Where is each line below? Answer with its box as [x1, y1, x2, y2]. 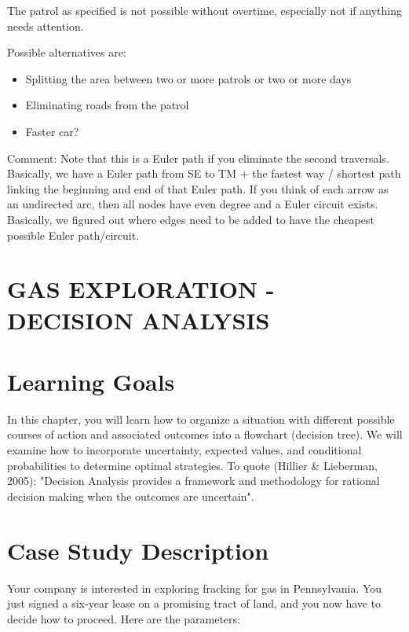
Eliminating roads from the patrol [25, 97, 189, 113]
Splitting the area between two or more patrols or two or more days [25, 70, 352, 86]
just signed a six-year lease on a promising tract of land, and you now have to [7, 595, 382, 612]
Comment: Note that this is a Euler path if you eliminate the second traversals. [7, 149, 389, 166]
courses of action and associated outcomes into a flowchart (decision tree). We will [7, 426, 403, 443]
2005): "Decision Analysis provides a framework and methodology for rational [7, 472, 380, 489]
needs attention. [7, 17, 84, 34]
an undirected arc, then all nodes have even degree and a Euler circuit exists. [7, 196, 378, 212]
